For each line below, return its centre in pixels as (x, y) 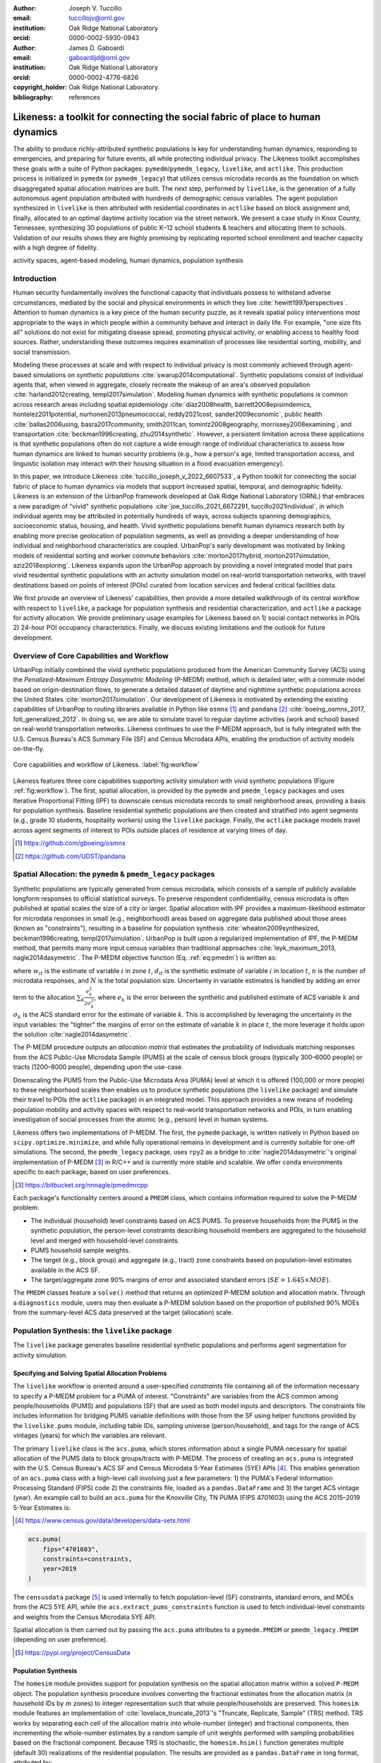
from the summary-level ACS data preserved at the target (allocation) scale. (123, 1312)
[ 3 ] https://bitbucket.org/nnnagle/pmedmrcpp (81, 1185)
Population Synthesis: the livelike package (92, 1331)
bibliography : (33, 97)
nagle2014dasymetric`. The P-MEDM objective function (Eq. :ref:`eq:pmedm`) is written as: (145, 958)
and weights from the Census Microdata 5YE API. (85, 1617)
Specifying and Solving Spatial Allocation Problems (90, 1373)
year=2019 (60, 1569)
